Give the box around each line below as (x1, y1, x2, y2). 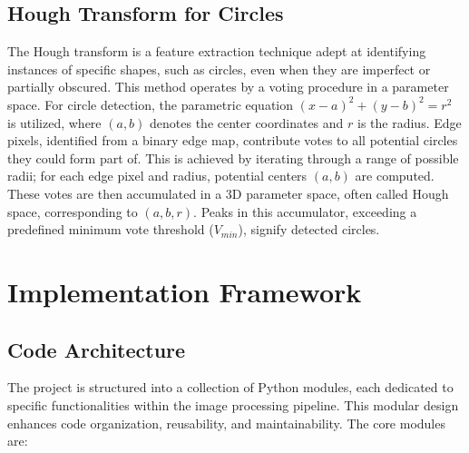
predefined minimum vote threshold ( (7, 220, 214, 239)
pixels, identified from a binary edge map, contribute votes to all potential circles (7, 131, 458, 150)
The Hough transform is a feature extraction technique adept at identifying (7, 42, 426, 61)
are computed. (355, 166, 435, 185)
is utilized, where (7, 113, 102, 132)
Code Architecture (7, 335, 186, 363)
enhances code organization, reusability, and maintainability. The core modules (7, 413, 445, 432)
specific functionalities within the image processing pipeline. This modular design (7, 395, 459, 414)
